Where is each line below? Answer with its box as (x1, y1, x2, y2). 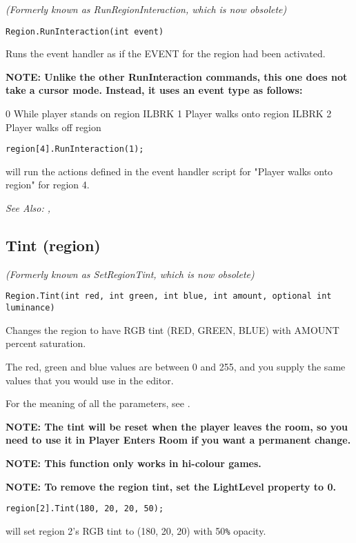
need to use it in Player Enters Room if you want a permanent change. (6, 433, 351, 447)
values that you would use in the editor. (6, 373, 174, 387)
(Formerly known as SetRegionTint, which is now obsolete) (6, 266, 255, 281)
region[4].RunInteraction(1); (6, 144, 144, 155)
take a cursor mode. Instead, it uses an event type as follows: (6, 83, 303, 97)
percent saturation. (6, 336, 86, 351)
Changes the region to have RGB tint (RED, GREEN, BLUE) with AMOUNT (6, 322, 339, 337)
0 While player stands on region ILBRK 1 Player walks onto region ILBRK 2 (6, 106, 332, 121)
